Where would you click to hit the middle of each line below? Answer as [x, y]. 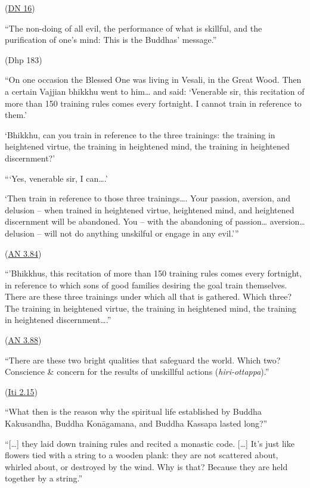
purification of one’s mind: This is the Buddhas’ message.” [111, 40]
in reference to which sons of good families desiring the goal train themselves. [146, 285]
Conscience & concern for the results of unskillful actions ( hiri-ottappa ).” [137, 372]
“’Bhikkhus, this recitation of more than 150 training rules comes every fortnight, [154, 273]
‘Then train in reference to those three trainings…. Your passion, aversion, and [148, 198]
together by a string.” [44, 478]
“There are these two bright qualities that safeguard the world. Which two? [143, 360]
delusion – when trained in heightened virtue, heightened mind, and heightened [150, 209]
